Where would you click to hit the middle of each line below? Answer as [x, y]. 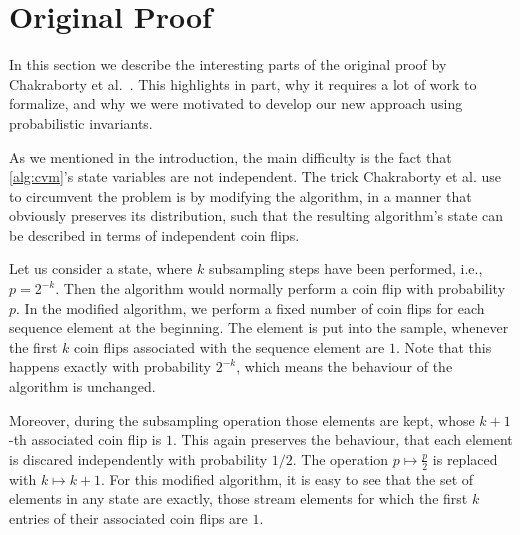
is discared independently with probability [138, 458]
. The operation [340, 458]
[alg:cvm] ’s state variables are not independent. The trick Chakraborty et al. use [255, 176]
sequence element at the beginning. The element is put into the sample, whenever [259, 327]
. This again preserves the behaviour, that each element [342, 439]
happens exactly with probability [110, 366]
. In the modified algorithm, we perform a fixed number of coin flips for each [250, 307]
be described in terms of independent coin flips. [154, 234]
